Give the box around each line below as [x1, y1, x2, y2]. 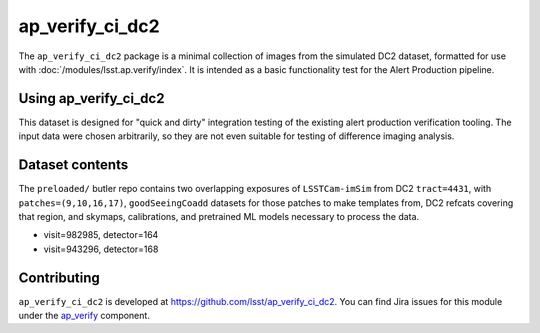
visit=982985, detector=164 [43, 229, 159, 241]
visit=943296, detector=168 [43, 243, 159, 255]
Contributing [18, 269, 100, 286]
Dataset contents [18, 156, 129, 174]
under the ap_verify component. [18, 310, 150, 321]
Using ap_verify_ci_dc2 [18, 90, 165, 107]
